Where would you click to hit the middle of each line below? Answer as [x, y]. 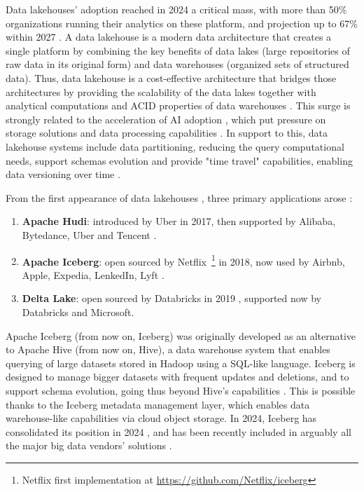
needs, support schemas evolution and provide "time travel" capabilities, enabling [179, 160]
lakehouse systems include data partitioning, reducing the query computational [175, 146]
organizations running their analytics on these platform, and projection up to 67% [182, 23]
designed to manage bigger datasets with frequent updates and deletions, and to [177, 377]
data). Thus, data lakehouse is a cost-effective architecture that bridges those [171, 77]
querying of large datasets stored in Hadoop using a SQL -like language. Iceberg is [181, 363]
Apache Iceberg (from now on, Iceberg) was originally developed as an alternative [181, 335]
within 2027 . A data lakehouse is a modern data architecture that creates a [169, 37]
